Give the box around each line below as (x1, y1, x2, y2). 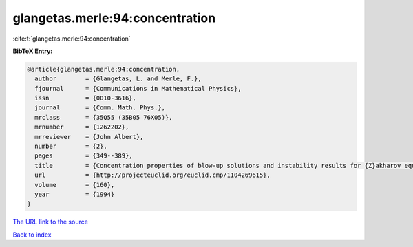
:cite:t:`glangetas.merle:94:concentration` (12, 34, 131, 43)
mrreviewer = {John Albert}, (34, 133, 144, 140)
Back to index (12, 230, 52, 239)
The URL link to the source (12, 217, 89, 226)
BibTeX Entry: (12, 47, 53, 55)
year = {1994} (34, 191, 115, 198)
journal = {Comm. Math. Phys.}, (34, 104, 165, 111)
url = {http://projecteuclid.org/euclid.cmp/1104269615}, (34, 171, 271, 179)
